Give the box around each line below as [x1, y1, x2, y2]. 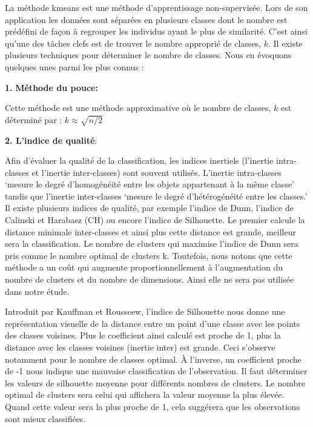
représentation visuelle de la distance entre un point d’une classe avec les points [5, 317, 300, 329]
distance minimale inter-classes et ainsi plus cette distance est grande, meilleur [5, 225, 296, 238]
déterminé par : [5, 113, 62, 126]
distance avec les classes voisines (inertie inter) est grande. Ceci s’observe [5, 341, 275, 354]
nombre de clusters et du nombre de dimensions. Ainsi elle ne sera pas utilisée [5, 273, 294, 286]
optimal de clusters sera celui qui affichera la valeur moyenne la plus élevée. [5, 388, 285, 401]
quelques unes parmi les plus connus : [5, 60, 144, 73]
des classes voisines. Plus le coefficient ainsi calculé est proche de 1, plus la [5, 329, 281, 341]
